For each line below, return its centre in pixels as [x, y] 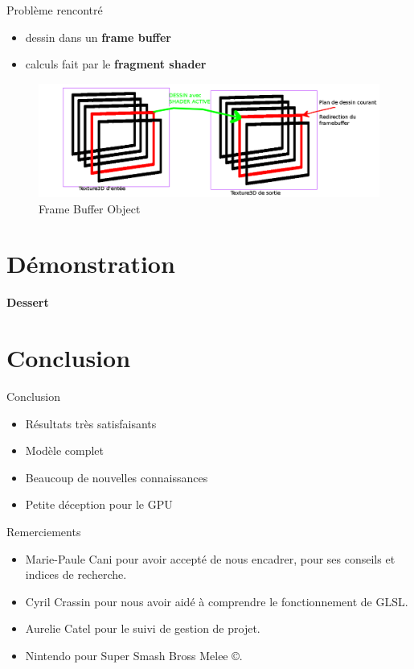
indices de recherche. [76, 574]
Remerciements [44, 531]
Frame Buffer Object [90, 208]
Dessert [28, 302]
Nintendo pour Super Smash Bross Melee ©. [134, 655]
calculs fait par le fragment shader [116, 64]
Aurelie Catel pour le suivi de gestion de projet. [143, 628]
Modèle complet [65, 450]
